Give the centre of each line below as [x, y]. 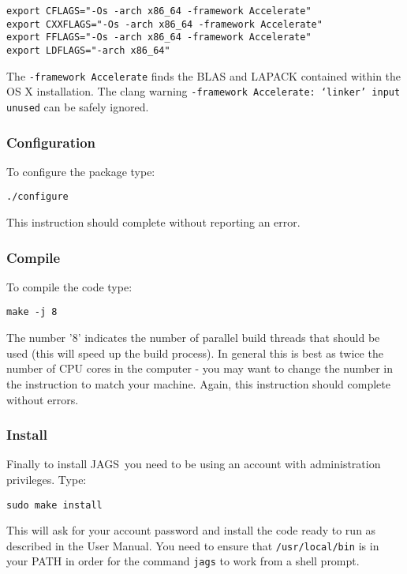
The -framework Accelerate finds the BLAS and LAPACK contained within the [204, 75]
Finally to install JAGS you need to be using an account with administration [194, 464]
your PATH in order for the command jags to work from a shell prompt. [183, 561]
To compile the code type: [69, 286]
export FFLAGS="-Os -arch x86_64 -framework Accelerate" [159, 38]
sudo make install [54, 505]
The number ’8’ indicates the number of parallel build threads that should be [193, 338]
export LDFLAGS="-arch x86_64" [88, 50]
